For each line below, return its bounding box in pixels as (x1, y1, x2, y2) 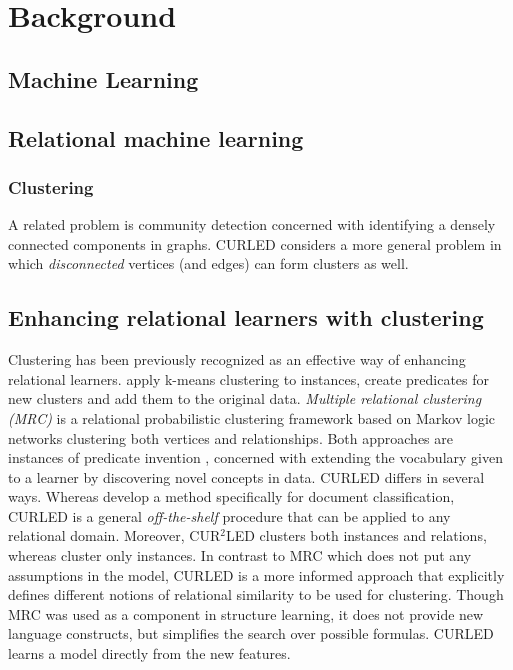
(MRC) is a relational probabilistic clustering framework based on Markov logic (8, 407, 496, 428)
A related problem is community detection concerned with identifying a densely (8, 214, 496, 235)
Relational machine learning (8, 122, 304, 153)
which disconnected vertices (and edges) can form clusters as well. (8, 253, 409, 274)
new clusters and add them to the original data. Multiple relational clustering (8, 388, 482, 409)
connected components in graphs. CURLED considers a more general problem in (8, 233, 502, 254)
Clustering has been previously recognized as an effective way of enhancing (8, 349, 466, 370)
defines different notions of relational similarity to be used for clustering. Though (8, 584, 504, 605)
